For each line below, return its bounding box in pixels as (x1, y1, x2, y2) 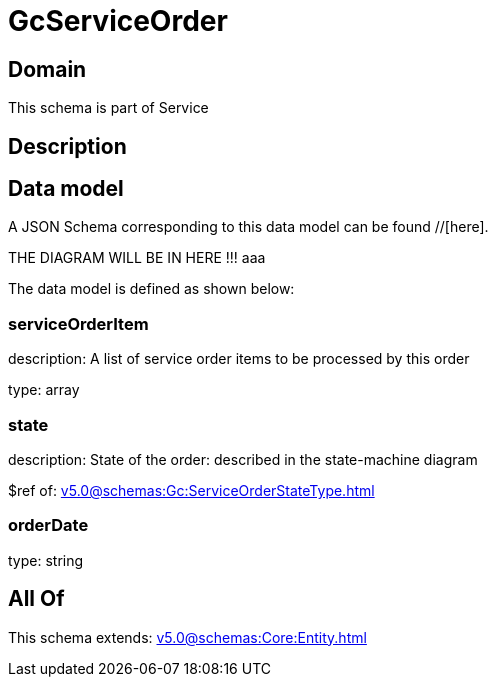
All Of (8, 586, 65, 612)
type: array (8, 381, 80, 399)
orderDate (8, 515, 89, 536)
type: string (8, 551, 84, 569)
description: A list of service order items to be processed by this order (8, 350, 470, 368)
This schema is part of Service (8, 99, 209, 117)
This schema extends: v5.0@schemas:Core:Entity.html (8, 628, 367, 646)
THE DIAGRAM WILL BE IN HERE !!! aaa (8, 249, 266, 267)
